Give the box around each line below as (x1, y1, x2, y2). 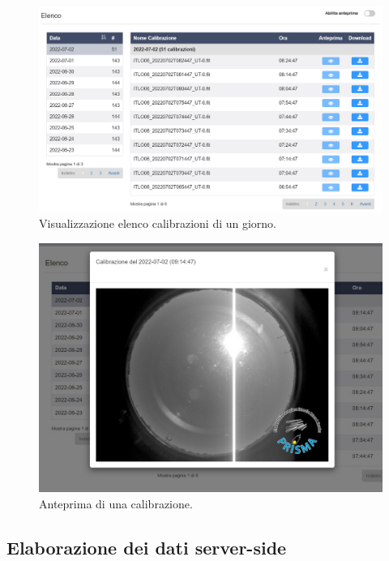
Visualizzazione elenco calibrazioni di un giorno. (39, 215, 277, 232)
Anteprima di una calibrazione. (39, 495, 193, 512)
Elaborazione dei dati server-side (6, 534, 287, 559)
